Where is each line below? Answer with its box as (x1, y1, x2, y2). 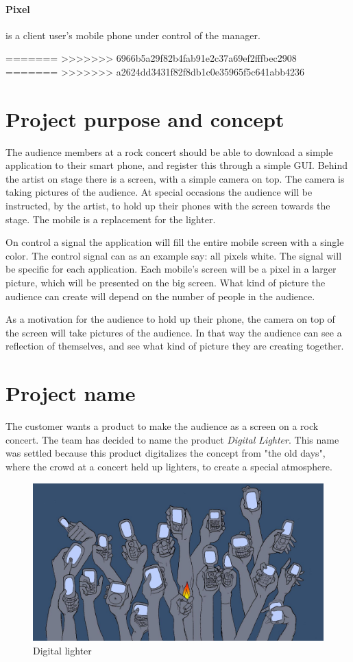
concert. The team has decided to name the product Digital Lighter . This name (5, 432, 339, 446)
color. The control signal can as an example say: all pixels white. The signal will (5, 248, 342, 262)
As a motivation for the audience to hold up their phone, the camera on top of (5, 312, 335, 326)
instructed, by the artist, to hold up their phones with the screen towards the (5, 198, 330, 213)
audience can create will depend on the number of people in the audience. (5, 288, 315, 303)
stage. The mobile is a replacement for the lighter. (5, 212, 216, 226)
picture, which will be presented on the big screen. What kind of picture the (5, 275, 326, 290)
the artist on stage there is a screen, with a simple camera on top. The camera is (5, 171, 345, 185)
